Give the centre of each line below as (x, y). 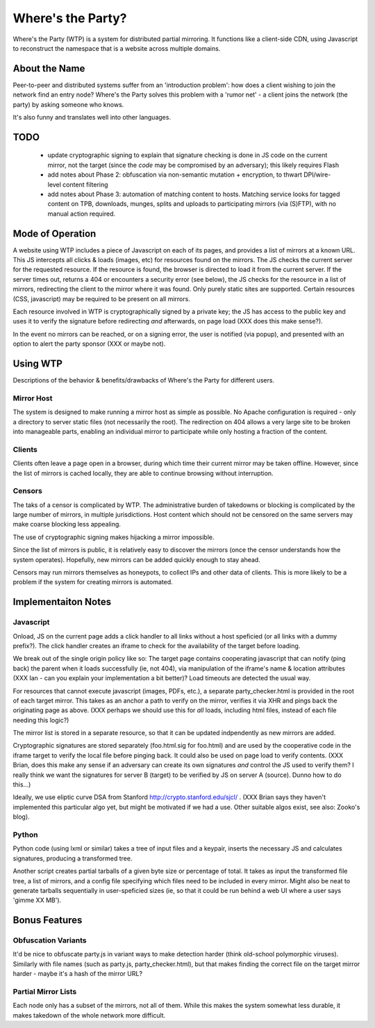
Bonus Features (48, 921)
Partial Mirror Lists (45, 992)
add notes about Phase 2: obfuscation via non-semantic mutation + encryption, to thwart (175, 175)
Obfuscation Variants (50, 940)
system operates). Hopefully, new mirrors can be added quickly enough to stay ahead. (136, 559)
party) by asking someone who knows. (68, 104)
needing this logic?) (41, 720)
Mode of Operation (55, 233)
